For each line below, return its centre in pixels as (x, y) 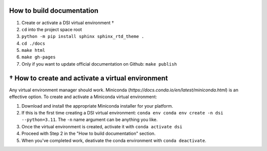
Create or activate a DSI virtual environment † (68, 23)
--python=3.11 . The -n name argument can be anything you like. (89, 120)
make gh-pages (39, 57)
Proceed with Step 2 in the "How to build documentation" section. (89, 134)
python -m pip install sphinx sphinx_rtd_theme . (83, 37)
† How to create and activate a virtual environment (89, 78)
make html (33, 50)
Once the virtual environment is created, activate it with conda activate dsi (102, 126)
